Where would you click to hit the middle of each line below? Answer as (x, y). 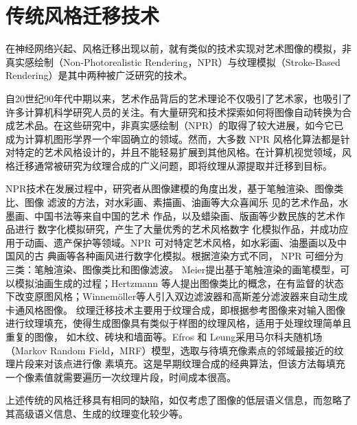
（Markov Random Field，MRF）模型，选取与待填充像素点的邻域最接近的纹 (175, 350)
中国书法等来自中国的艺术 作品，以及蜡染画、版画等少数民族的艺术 (185, 215)
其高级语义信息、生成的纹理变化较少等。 (97, 413)
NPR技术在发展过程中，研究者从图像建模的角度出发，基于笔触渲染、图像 (170, 188)
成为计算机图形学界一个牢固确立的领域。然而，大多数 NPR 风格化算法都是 (173, 138)
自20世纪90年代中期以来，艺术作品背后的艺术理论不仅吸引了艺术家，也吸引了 (178, 98)
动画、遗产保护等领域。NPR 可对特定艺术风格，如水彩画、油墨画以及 (181, 242)
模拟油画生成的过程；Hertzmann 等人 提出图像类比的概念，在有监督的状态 (179, 283)
